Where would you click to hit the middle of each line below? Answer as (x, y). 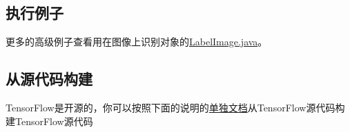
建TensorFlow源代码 (49, 121)
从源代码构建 (49, 79)
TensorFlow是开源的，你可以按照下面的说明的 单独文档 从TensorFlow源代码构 (175, 107)
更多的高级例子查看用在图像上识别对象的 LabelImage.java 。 (137, 42)
